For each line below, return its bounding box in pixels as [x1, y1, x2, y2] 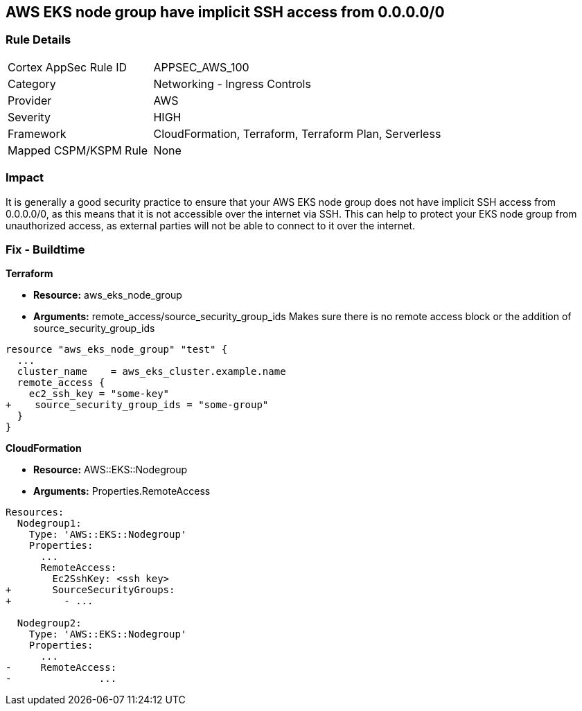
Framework [8, 126, 67, 141]
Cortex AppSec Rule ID [8, 60, 127, 74]
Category [8, 76, 56, 91]
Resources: [6, 507, 64, 518]
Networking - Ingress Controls [153, 76, 311, 91]
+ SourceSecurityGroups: [6, 584, 175, 596]
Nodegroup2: [17, 617, 82, 629]
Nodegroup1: [17, 518, 82, 529]
